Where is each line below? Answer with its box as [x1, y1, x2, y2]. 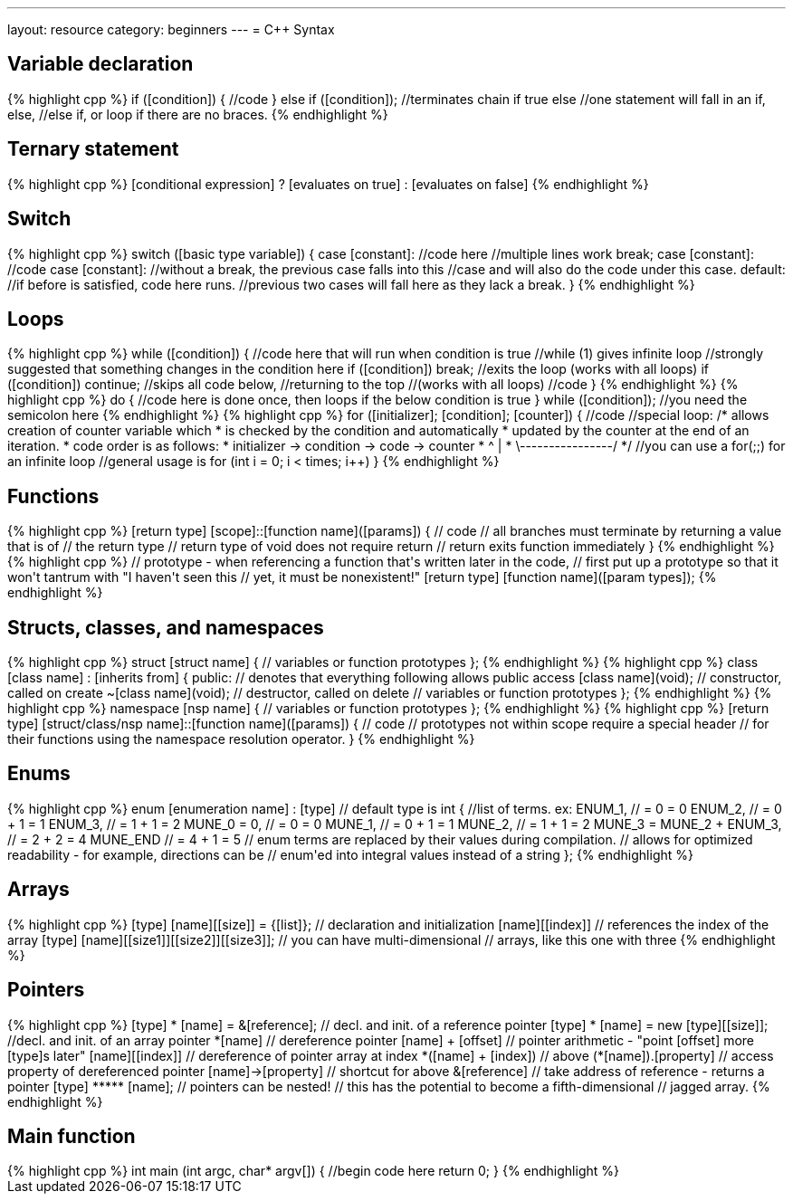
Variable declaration [7, 52, 194, 76]
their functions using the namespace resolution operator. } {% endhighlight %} [7, 731, 475, 748]
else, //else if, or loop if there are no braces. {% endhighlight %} [7, 106, 388, 122]
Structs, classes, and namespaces [7, 615, 324, 639]
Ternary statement [7, 138, 179, 161]
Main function [7, 1125, 136, 1149]
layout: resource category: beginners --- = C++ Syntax [7, 22, 335, 37]
